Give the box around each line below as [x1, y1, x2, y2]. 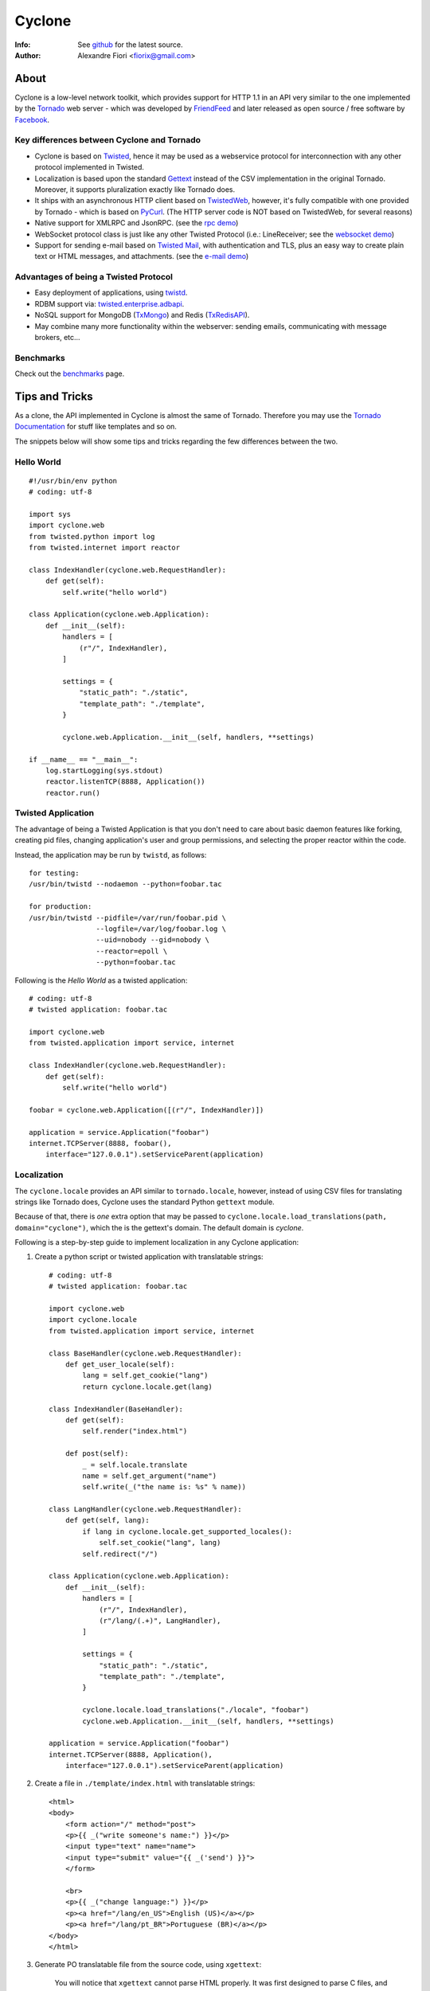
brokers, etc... [34, 332, 80, 342]
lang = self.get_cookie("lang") [82, 1371, 209, 1380]
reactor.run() [45, 788, 101, 797]
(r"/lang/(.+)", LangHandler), [99, 1616, 221, 1625]
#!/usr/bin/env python [29, 476, 118, 485]
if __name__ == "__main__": [29, 755, 139, 764]
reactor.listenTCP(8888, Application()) [45, 777, 206, 786]
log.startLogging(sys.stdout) [45, 765, 163, 775]
